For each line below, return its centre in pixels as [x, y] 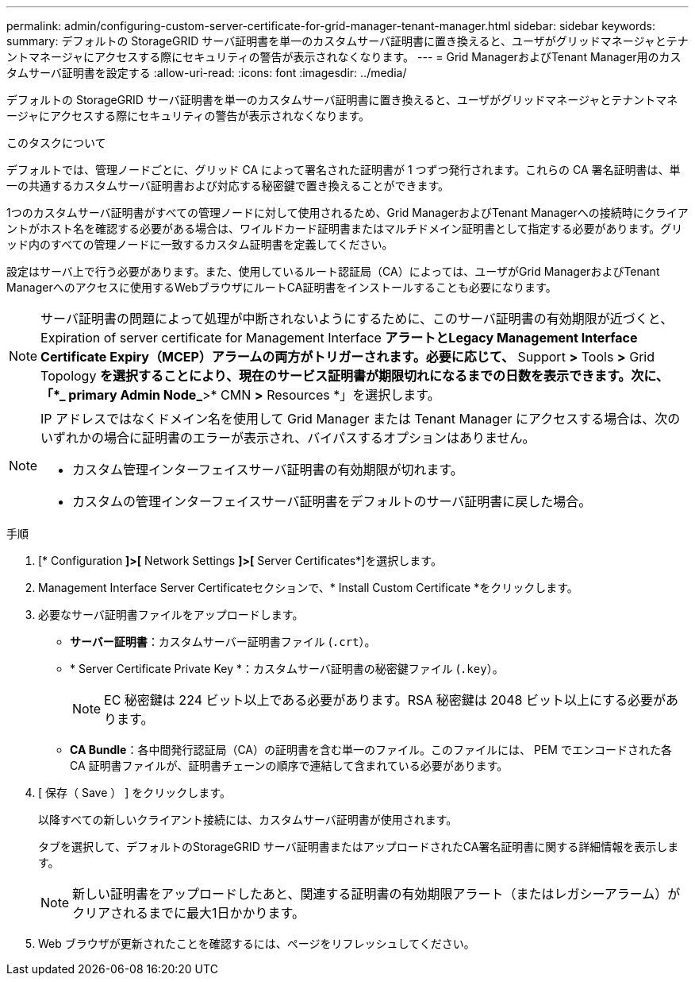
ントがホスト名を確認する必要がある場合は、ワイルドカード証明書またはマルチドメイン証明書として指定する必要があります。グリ [345, 228]
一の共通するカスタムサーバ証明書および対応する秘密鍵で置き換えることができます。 [228, 186]
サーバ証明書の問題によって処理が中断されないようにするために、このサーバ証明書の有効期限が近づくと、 [357, 319]
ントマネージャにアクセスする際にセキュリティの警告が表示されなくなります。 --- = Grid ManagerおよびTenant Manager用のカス [344, 57]
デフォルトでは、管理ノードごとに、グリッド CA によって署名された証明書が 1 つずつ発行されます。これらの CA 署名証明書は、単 [344, 170]
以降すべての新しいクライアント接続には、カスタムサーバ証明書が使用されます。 [248, 820]
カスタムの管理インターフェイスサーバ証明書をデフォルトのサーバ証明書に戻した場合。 [332, 501]
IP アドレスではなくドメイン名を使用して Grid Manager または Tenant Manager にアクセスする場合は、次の [361, 419]
